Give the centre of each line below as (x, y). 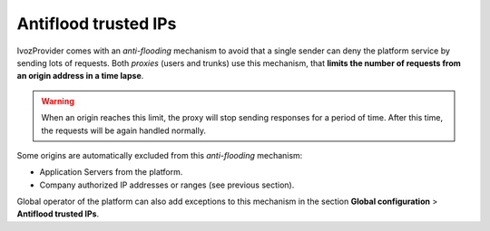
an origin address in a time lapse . (80, 76)
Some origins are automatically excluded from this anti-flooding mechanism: (160, 155)
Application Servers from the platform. (111, 172)
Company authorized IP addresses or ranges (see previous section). (167, 185)
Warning (58, 101)
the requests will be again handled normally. (123, 130)
